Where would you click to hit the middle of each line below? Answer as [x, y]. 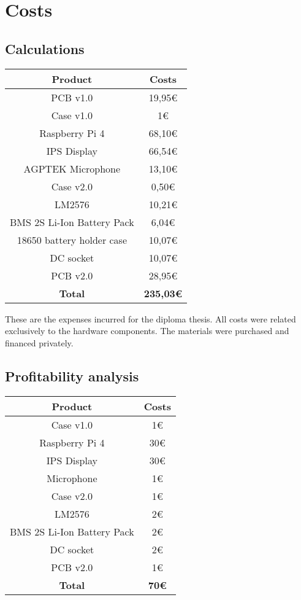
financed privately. [39, 342]
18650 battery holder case [72, 240]
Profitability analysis [72, 376]
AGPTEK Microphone [72, 168]
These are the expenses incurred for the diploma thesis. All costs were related [150, 318]
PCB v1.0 [72, 97]
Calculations [45, 48]
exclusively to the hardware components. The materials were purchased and [147, 331]
